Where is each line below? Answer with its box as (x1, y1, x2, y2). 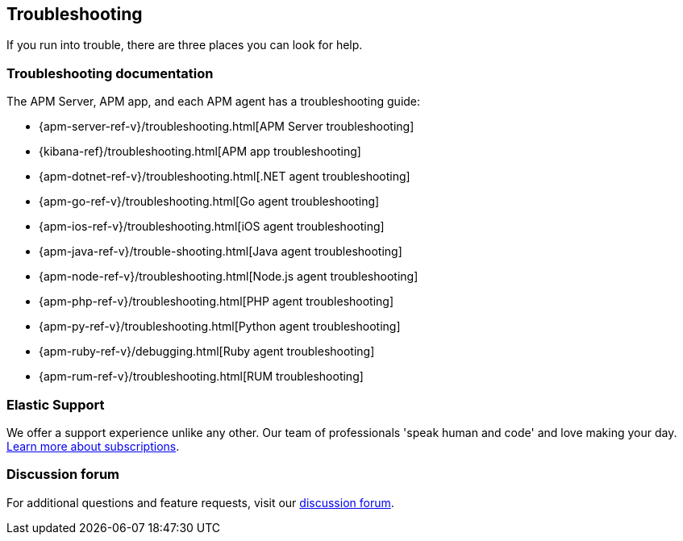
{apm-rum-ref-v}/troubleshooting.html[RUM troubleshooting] (39, 369, 364, 384)
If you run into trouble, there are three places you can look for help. (6, 38, 363, 52)
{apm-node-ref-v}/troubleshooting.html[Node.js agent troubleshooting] (39, 269, 419, 284)
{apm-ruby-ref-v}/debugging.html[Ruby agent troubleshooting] (39, 344, 375, 359)
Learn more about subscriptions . (6, 439, 180, 453)
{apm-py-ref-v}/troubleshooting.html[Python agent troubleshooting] (39, 319, 401, 334)
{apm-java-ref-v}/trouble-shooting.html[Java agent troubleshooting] (39, 244, 402, 259)
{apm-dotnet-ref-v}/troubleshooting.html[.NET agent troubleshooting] (39, 169, 410, 184)
